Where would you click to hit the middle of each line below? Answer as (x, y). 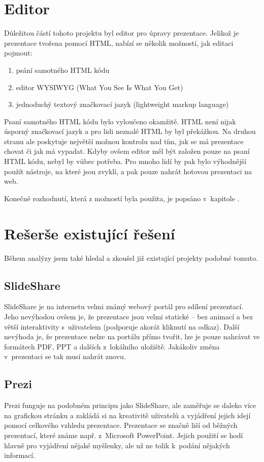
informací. (20, 455)
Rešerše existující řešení (90, 233)
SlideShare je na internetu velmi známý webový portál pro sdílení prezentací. (124, 306)
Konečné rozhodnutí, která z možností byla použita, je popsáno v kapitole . (122, 198)
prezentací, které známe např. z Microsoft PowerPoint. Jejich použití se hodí (124, 435)
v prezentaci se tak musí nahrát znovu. (65, 356)
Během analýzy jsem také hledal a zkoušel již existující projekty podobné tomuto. (131, 257)
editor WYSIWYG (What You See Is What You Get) (100, 87)
